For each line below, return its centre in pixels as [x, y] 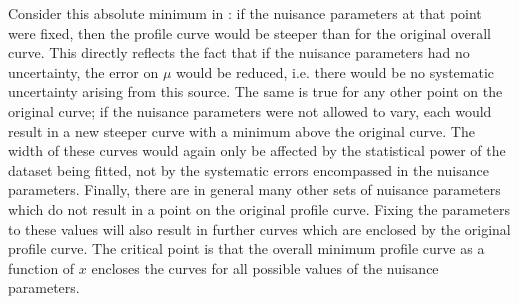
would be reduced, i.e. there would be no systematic [335, 71]
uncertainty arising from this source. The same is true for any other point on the [255, 91]
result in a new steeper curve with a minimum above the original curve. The [241, 130]
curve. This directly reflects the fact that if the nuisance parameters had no [239, 52]
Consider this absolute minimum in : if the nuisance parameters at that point [245, 13]
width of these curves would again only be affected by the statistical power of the [257, 150]
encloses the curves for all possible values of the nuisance [265, 267]
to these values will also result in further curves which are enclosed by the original [259, 228]
